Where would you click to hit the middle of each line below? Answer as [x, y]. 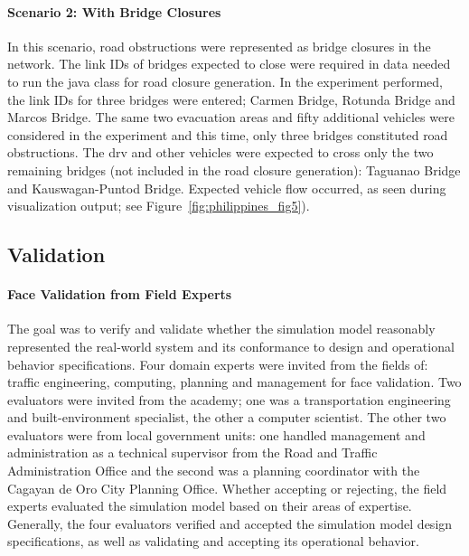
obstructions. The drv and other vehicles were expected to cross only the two [220, 152]
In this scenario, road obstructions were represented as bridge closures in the [219, 46]
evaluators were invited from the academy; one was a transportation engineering [229, 399]
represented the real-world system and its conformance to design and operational [231, 346]
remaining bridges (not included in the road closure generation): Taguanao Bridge [234, 170]
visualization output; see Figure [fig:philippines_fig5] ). [159, 206]
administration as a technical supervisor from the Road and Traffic [192, 452]
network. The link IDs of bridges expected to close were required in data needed [229, 64]
